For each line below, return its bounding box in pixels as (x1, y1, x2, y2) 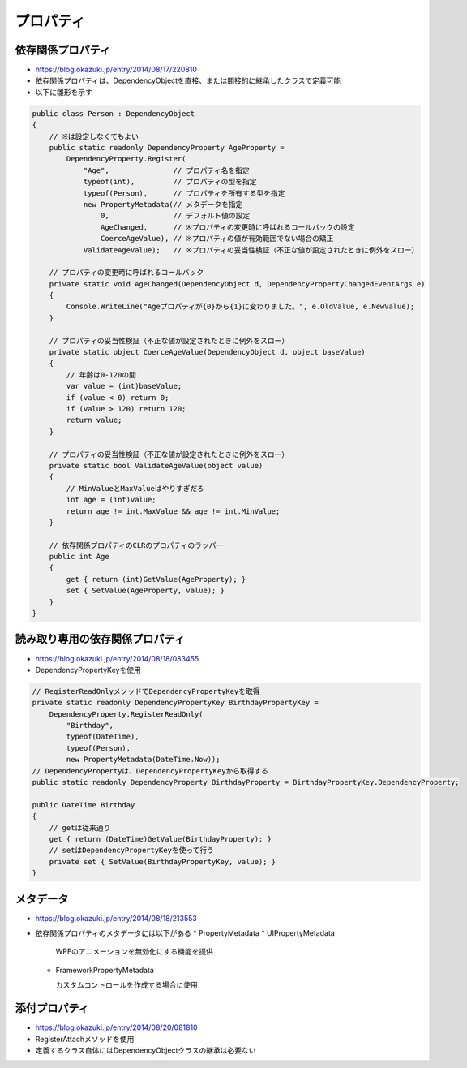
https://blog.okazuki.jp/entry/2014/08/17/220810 (35, 65, 198, 75)
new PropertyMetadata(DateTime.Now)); (66, 755, 221, 764)
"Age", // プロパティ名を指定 (83, 166, 251, 174)
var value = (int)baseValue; (66, 381, 182, 391)
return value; (66, 416, 122, 425)
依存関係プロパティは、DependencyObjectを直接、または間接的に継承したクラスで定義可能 (35, 75, 341, 85)
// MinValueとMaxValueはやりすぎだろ (66, 484, 204, 493)
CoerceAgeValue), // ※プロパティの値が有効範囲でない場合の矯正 (100, 234, 334, 243)
